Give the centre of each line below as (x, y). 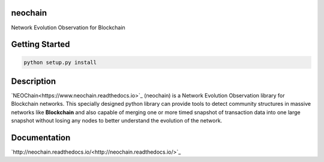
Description (34, 81)
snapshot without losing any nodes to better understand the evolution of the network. (117, 121)
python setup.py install (60, 62)
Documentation (41, 138)
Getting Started (40, 45)
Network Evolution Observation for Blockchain (68, 27)
